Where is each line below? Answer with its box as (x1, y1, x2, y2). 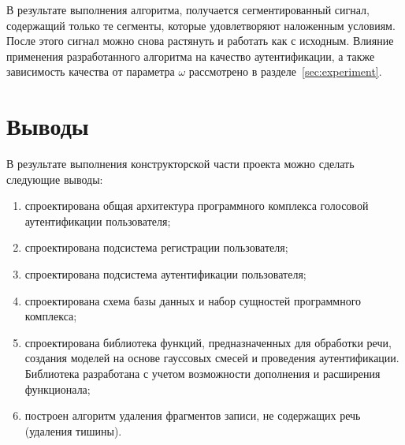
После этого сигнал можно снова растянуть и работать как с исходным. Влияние (6, 32, 394, 49)
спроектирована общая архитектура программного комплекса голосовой (24, 197, 369, 214)
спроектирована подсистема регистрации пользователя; (24, 239, 288, 256)
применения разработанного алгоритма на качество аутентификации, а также (6, 47, 375, 64)
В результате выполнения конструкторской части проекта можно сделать (6, 155, 355, 172)
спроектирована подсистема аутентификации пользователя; (24, 266, 307, 282)
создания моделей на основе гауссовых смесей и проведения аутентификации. (24, 350, 399, 366)
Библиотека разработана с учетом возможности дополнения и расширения (24, 365, 381, 382)
